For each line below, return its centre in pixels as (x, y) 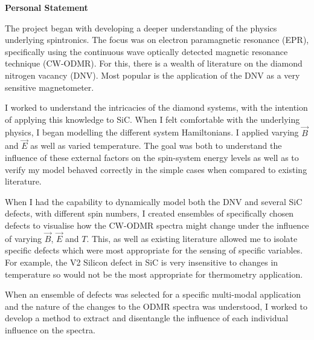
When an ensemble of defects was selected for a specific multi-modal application (153, 294)
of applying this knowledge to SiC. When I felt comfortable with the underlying (152, 119)
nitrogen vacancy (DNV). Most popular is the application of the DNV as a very (152, 75)
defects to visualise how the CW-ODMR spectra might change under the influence (157, 225)
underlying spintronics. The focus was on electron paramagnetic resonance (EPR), (157, 40)
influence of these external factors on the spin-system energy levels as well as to (152, 157)
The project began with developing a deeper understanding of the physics (141, 28)
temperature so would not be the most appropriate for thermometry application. (154, 274)
